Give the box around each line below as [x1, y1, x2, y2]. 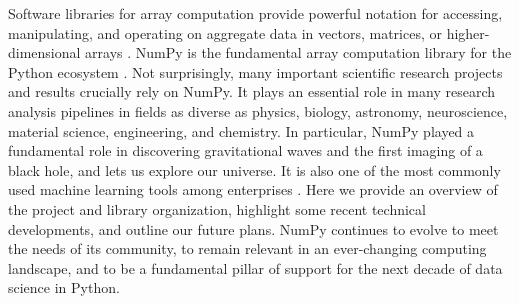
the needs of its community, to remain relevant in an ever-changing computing [8, 238, 487, 259]
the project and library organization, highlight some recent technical [8, 198, 426, 219]
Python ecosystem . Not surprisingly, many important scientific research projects [8, 61, 503, 82]
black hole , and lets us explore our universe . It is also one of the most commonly [8, 159, 501, 180]
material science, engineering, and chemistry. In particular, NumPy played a [8, 120, 475, 141]
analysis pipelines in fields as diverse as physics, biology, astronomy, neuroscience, [8, 100, 508, 121]
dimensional [8, 42, 81, 63]
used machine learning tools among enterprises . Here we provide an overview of [8, 179, 498, 200]
